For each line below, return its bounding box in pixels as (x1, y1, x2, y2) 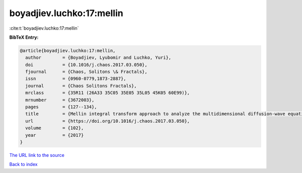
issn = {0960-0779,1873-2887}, (25, 76, 126, 81)
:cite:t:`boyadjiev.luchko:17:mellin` (9, 25, 79, 31)
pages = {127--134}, (25, 104, 98, 110)
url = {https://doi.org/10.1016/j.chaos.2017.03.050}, (25, 118, 190, 124)
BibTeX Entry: (9, 34, 39, 40)
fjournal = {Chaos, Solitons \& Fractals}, (25, 69, 148, 75)
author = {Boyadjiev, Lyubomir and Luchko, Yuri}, (25, 55, 172, 60)
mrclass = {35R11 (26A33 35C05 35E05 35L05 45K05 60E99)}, (25, 90, 190, 96)
